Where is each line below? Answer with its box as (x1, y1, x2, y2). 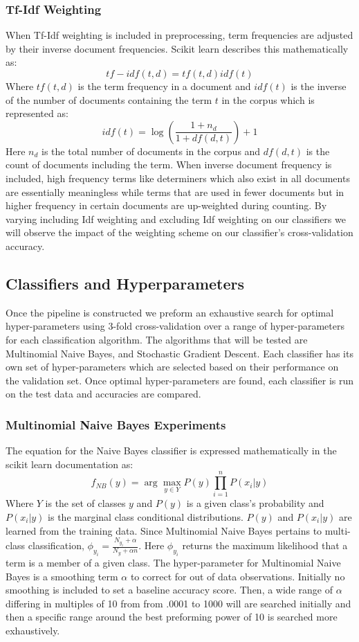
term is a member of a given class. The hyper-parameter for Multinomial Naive (6, 555, 341, 570)
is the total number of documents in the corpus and (42, 143, 261, 158)
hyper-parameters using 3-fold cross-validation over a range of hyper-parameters (6, 319, 344, 333)
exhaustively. (6, 623, 60, 638)
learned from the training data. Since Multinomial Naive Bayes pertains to (6, 523, 322, 537)
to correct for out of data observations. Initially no (130, 569, 345, 583)
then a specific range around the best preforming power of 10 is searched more (6, 609, 338, 624)
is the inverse (291, 79, 347, 93)
